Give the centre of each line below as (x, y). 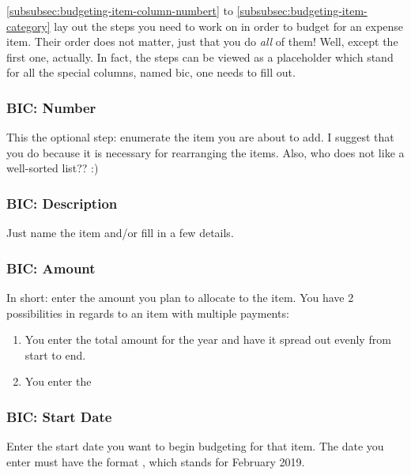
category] (28, 26)
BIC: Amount (51, 268)
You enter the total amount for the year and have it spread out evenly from (208, 339)
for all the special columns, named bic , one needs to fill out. (151, 72)
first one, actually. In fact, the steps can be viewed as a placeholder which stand (200, 57)
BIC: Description (62, 203)
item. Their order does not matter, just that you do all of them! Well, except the (202, 41)
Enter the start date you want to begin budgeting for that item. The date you (195, 446)
